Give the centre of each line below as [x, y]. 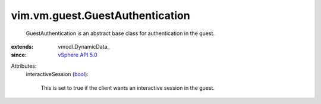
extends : [22, 46]
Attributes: [24, 66]
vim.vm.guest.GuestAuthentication [100, 15]
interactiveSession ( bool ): [57, 74]
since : [19, 55]
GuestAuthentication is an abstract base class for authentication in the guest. [120, 33]
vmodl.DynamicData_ [84, 46]
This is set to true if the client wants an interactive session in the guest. [128, 88]
